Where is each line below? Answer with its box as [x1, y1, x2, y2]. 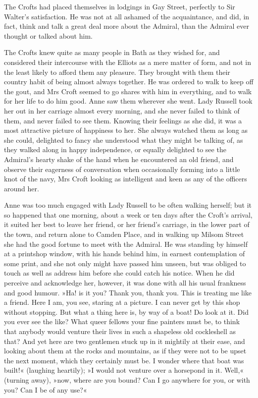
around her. [4, 183, 39, 193]
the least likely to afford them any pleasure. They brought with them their [4, 66, 230, 77]
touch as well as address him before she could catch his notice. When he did [4, 268, 235, 278]
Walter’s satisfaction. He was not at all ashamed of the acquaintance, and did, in [4, 11, 250, 21]
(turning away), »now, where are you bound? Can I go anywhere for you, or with [4, 374, 250, 385]
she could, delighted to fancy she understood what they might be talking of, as [4, 134, 243, 145]
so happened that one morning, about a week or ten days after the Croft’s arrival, [4, 209, 253, 220]
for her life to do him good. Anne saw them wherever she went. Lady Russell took [4, 96, 253, 106]
